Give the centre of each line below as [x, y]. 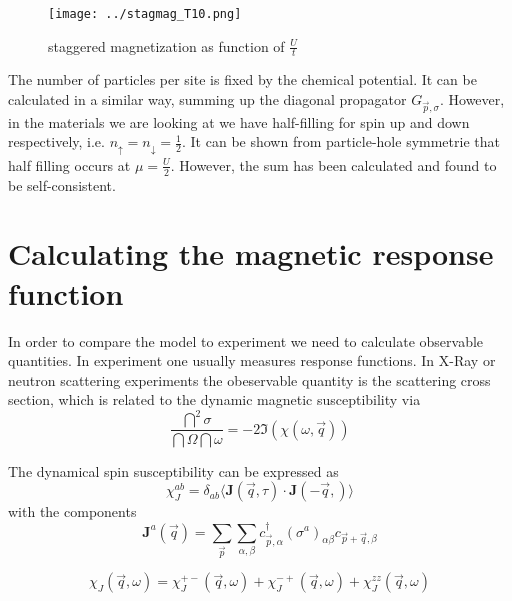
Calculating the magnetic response [251, 253]
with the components [72, 511]
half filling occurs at [69, 164]
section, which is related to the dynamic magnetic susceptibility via [214, 399]
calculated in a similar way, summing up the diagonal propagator [207, 99]
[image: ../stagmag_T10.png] [145, 14]
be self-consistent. [62, 184]
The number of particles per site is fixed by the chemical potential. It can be [242, 79]
